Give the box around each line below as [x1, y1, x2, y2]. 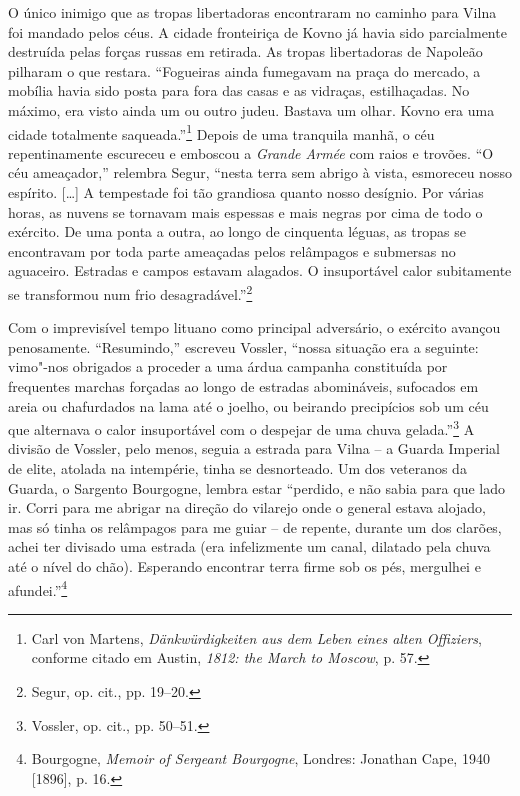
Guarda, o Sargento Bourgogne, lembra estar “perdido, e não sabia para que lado [8, 477, 505, 498]
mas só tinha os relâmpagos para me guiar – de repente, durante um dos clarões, [8, 516, 502, 537]
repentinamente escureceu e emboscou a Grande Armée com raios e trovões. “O [8, 142, 494, 163]
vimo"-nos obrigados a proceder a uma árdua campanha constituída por [8, 356, 448, 377]
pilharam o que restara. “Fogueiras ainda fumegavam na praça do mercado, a [8, 60, 481, 81]
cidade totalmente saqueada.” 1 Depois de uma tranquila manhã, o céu [8, 120, 435, 144]
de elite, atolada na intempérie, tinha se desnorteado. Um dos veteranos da [8, 458, 467, 479]
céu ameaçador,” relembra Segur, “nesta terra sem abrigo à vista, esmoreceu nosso [8, 162, 512, 183]
